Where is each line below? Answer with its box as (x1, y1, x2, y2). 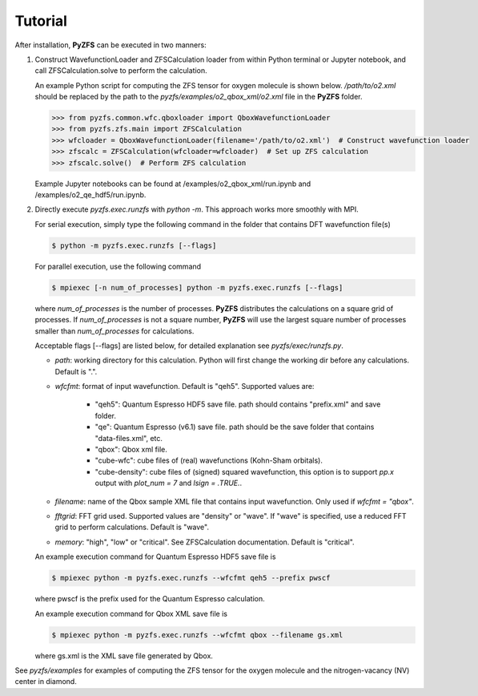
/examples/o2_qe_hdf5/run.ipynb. (34, 190, 147, 200)
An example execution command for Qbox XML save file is (34, 609, 228, 618)
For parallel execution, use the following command (34, 261, 202, 271)
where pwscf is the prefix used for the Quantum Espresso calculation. (34, 594, 266, 604)
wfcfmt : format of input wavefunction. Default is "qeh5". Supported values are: (54, 382, 315, 391)
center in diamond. (14, 677, 78, 686)
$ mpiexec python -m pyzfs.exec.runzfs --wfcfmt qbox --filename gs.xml (51, 630, 343, 639)
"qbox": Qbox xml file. (94, 445, 168, 455)
